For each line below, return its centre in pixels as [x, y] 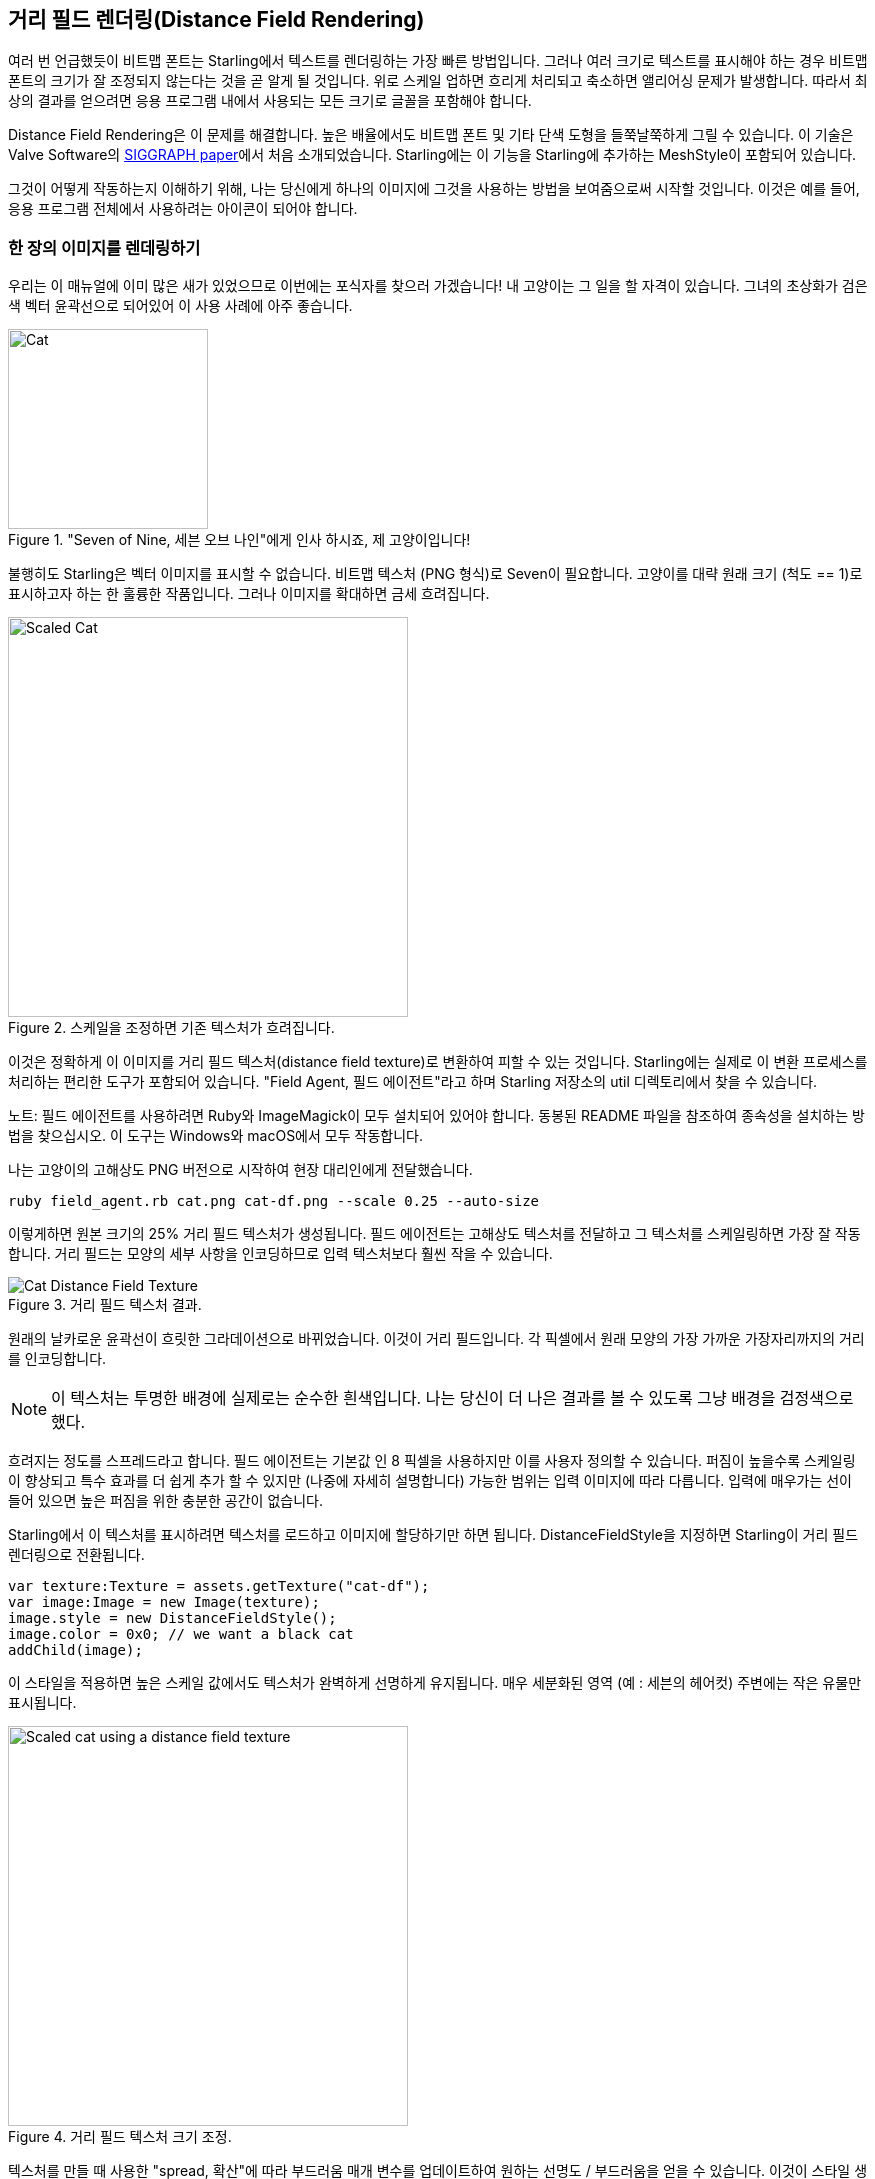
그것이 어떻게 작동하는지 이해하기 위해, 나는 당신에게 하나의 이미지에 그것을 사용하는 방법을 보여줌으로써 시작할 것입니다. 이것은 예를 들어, [434, 189]
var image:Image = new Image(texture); [164, 1602]
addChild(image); [75, 1650]
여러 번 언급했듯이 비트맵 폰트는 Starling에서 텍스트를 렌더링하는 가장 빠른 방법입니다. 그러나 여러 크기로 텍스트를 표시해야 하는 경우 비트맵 [438, 61]
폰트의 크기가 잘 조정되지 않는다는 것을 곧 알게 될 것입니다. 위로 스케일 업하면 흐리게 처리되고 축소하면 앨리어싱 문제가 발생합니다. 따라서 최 [438, 81]
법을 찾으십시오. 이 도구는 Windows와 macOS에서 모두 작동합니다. [215, 1136]
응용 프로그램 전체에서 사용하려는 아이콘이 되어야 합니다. [183, 209]
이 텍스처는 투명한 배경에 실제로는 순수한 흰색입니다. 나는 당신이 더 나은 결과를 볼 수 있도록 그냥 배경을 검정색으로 [452, 1398]
